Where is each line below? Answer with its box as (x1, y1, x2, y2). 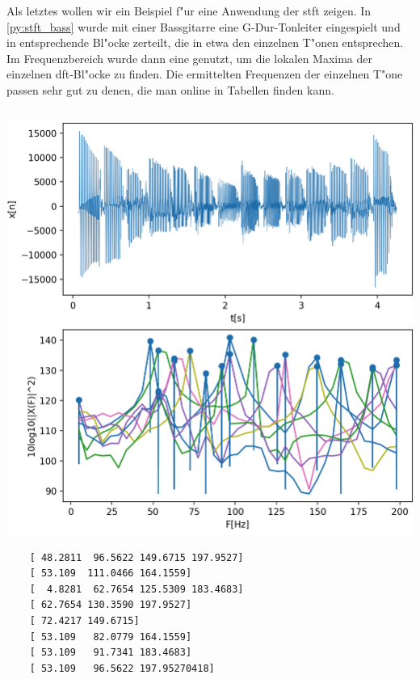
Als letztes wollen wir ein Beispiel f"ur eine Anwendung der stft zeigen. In (6, 2, 372, 19)
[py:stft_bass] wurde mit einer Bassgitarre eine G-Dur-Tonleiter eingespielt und (6, 18, 401, 35)
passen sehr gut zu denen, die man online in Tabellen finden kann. (6, 81, 334, 98)
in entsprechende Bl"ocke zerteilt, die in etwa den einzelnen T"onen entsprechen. (6, 34, 404, 51)
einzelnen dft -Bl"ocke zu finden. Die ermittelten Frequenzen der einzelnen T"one (6, 65, 403, 82)
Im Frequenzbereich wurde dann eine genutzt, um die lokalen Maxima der (6, 49, 373, 66)
